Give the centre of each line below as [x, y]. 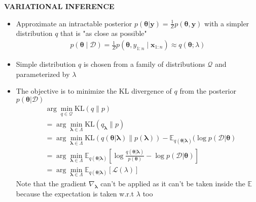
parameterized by [43, 74]
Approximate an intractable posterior [74, 23]
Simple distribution [46, 64]
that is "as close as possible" [104, 33]
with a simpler [227, 23]
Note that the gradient [51, 183]
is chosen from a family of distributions [144, 64]
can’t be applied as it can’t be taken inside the [173, 183]
